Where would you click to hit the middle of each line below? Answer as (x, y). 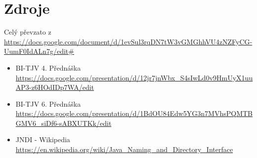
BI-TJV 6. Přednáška (48, 103)
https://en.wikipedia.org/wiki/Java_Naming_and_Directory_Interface (124, 149)
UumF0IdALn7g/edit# (39, 51)
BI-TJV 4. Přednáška (48, 67)
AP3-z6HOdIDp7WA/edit (55, 87)
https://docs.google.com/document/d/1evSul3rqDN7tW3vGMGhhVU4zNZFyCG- (128, 41)
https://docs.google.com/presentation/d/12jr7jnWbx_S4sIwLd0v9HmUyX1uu (134, 77)
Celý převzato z (28, 32)
